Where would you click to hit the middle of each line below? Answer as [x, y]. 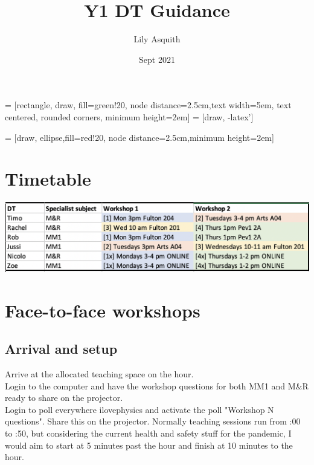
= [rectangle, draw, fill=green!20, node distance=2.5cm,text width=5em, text [148, 105]
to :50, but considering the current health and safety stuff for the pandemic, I [148, 433]
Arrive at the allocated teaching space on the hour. [99, 374]
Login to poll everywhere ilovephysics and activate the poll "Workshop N [139, 409]
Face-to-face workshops [103, 310]
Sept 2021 [157, 59]
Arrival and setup [61, 349]
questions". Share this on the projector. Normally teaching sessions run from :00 [153, 421]
